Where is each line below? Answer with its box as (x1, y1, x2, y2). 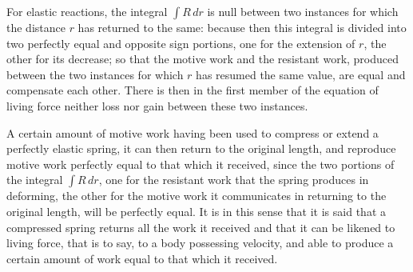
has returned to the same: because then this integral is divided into (77, 19, 407, 35)
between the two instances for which (6, 66, 184, 82)
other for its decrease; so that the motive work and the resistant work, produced (6, 50, 399, 67)
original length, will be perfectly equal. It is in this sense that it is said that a (6, 202, 386, 219)
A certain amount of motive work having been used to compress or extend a (6, 124, 379, 141)
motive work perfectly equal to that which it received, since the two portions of (6, 155, 395, 172)
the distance (6, 19, 66, 35)
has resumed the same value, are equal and (196, 66, 406, 82)
